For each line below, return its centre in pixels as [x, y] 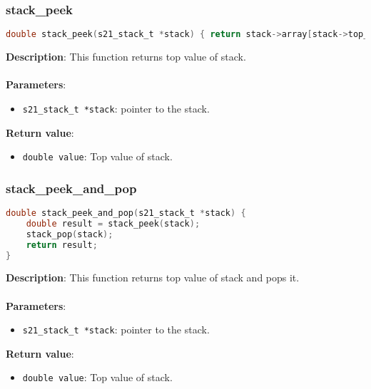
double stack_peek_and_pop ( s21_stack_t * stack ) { [126, 213]
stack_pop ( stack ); [70, 234]
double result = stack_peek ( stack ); [113, 223]
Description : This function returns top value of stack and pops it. [153, 278]
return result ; [62, 245]
